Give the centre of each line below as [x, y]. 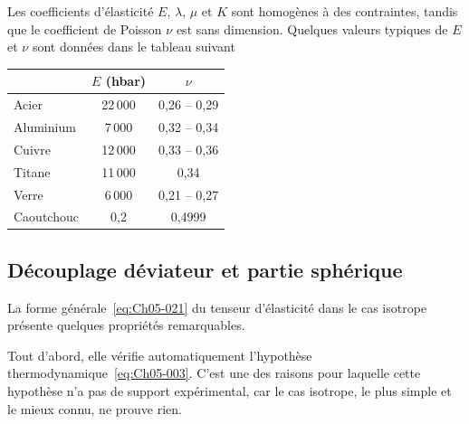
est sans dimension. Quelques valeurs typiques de [312, 28]
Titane [32, 171]
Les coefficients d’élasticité [81, 11]
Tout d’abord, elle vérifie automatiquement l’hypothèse [160, 355]
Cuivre [32, 149]
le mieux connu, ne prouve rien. [95, 408]
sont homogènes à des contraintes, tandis [345, 11]
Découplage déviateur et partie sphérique [205, 269]
